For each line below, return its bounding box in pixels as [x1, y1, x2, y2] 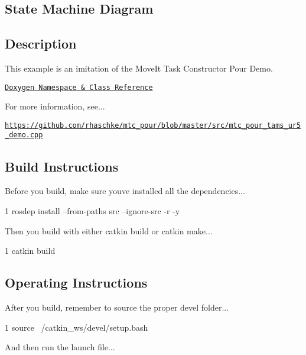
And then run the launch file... [5, 341, 115, 353]
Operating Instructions [5, 273, 148, 292]
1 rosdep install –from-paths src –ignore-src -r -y [5, 204, 180, 217]
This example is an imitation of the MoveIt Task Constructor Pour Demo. [5, 62, 273, 74]
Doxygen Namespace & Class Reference [5, 83, 153, 92]
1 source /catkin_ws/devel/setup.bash [5, 321, 148, 333]
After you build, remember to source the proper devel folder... [5, 301, 229, 313]
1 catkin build [5, 244, 56, 257]
